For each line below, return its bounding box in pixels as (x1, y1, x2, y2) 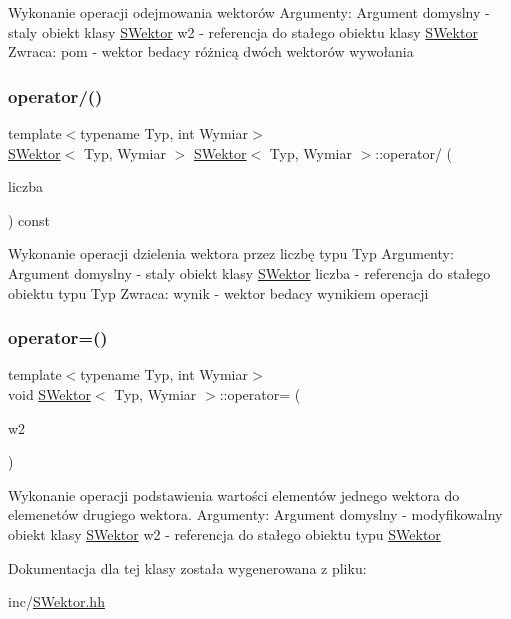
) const (8, 209, 51, 230)
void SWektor (8, 383, 91, 404)
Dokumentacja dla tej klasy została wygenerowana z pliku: (8, 557, 367, 578)
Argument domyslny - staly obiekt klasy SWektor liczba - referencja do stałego (8, 262, 491, 283)
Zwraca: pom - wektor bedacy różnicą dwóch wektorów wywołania (8, 41, 414, 62)
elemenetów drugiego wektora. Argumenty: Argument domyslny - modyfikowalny (8, 504, 503, 525)
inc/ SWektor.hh (8, 591, 105, 612)
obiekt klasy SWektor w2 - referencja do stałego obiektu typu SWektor (8, 523, 441, 544)
